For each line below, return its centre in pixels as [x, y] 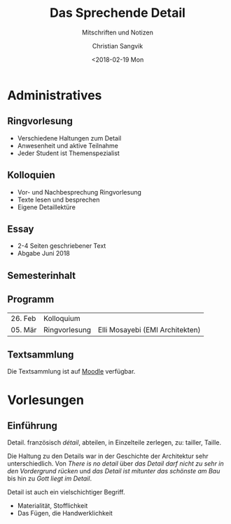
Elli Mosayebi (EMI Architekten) [149, 329]
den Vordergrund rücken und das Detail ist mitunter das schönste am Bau [114, 471]
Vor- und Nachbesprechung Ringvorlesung [79, 192]
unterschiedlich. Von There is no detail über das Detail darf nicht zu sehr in [115, 464]
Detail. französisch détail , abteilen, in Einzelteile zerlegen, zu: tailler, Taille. [114, 443]
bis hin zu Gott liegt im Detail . [50, 478]
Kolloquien [31, 175]
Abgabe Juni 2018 [43, 254]
